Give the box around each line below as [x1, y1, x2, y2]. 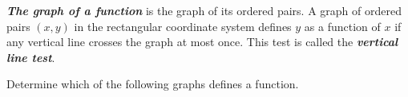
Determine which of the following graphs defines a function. [6, 76, 299, 92]
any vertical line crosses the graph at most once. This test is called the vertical [6, 33, 398, 50]
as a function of [304, 17, 381, 34]
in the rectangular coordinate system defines [74, 17, 292, 34]
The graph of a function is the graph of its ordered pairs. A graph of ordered [6, 2, 402, 18]
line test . [6, 48, 55, 65]
